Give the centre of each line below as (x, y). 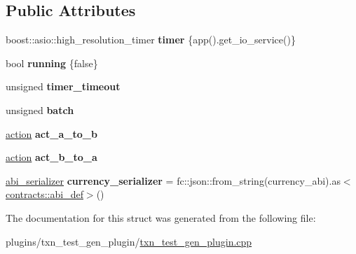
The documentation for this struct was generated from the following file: (161, 217)
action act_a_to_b (52, 133)
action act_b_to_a (52, 157)
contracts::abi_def (44, 194)
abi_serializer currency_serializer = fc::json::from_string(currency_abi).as (173, 180)
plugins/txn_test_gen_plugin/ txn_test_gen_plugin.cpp (129, 241)
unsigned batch (40, 110)
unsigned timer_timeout (63, 86)
